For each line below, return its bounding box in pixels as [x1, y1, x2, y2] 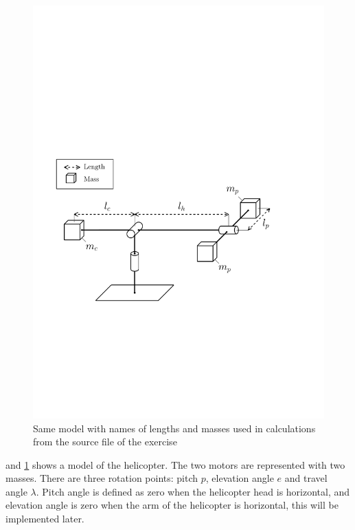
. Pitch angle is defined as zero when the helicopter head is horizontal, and [36, 484, 350, 498]
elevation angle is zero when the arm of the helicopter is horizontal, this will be [5, 498, 339, 512]
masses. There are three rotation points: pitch [5, 471, 198, 485]
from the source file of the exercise [33, 434, 177, 449]
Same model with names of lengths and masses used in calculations [33, 421, 316, 435]
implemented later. [5, 511, 84, 526]
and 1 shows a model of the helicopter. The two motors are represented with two [5, 457, 345, 471]
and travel [284, 471, 328, 485]
